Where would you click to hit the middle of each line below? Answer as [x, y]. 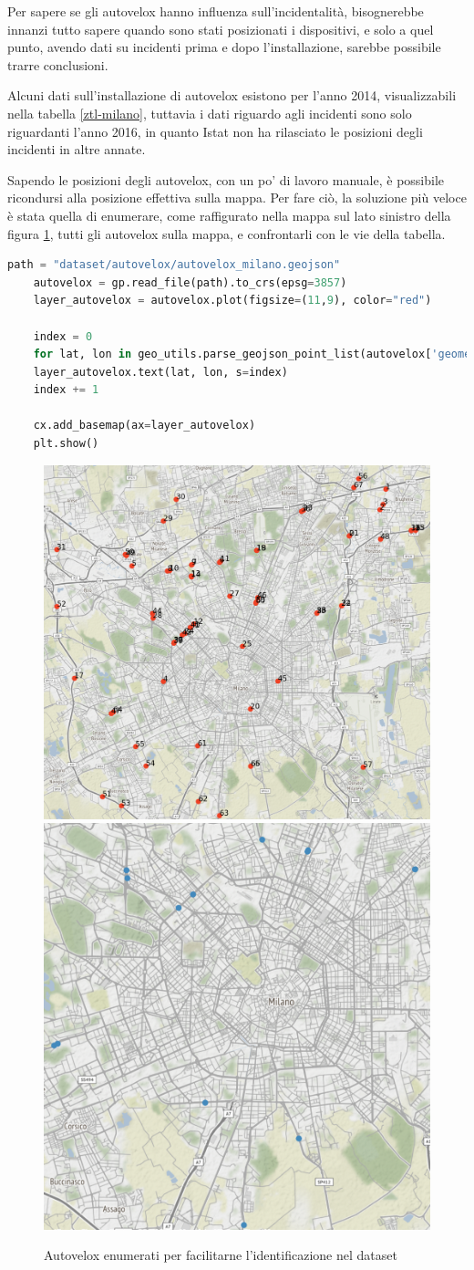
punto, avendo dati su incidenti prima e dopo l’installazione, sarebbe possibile [224, 47]
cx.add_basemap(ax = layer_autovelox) [144, 426]
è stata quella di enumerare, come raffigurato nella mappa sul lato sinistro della [229, 215]
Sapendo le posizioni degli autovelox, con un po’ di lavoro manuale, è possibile [226, 179]
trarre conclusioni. [58, 64]
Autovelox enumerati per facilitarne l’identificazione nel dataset [221, 1255]
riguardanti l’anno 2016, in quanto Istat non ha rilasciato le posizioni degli [215, 131]
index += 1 [66, 390]
